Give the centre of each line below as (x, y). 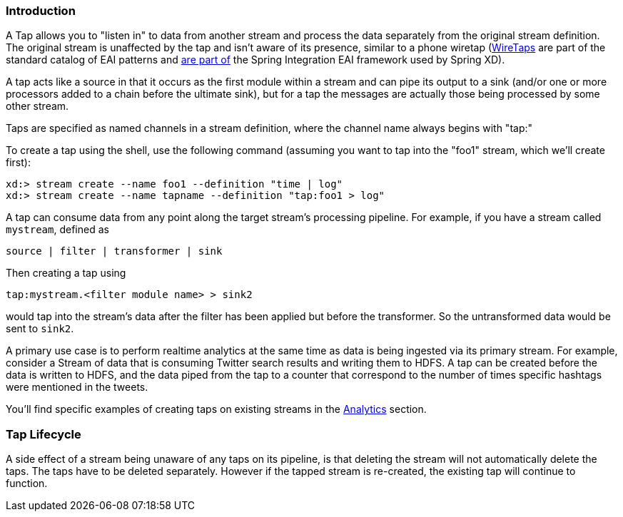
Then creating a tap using (66, 273)
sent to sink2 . (40, 329)
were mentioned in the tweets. (77, 387)
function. (27, 483)
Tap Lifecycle (44, 434)
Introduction (41, 11)
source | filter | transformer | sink (114, 251)
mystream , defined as (57, 230)
